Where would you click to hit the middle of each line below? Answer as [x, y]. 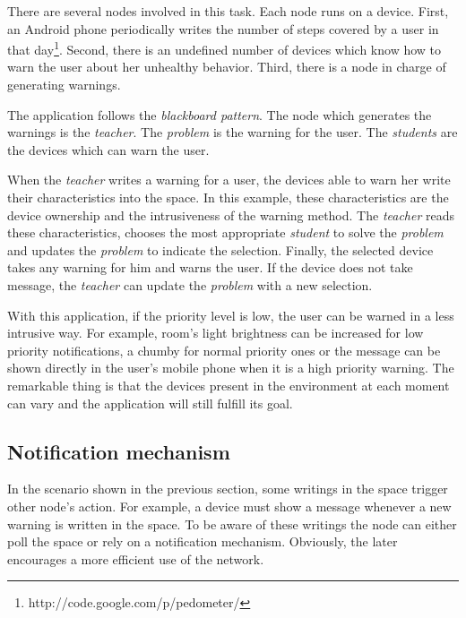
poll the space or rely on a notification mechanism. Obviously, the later [203, 541]
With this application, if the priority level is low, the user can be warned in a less [231, 315]
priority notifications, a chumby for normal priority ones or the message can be [224, 350]
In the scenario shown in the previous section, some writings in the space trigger [228, 489]
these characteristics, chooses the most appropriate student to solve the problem [225, 232]
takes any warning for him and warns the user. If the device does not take [210, 267]
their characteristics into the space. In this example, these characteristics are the [228, 197]
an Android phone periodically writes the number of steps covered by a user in [223, 28]
